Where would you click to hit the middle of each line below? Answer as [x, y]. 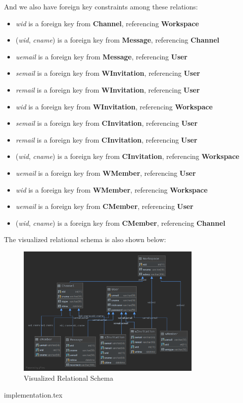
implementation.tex [33, 394]
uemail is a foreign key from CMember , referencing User [104, 206]
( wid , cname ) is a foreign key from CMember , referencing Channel [121, 223]
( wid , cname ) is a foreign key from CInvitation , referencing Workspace [127, 156]
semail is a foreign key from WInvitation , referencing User [108, 73]
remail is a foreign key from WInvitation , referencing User [108, 89]
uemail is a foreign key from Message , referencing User [101, 56]
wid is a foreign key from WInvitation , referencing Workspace [114, 106]
